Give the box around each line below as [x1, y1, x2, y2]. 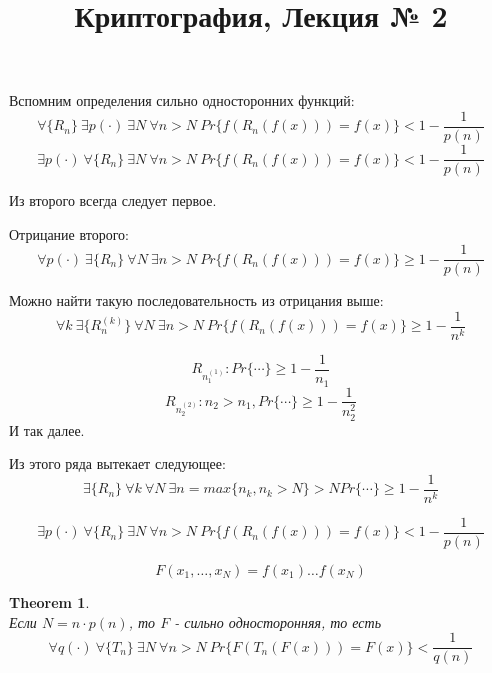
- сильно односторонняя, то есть [174, 611, 382, 632]
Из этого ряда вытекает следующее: [9, 453, 226, 474]
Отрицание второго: [9, 223, 129, 244]
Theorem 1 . [9, 591, 90, 612]
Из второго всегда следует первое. [9, 190, 217, 211]
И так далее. [9, 419, 85, 440]
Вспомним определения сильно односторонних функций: [9, 90, 355, 111]
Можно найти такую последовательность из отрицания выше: [9, 290, 384, 311]
